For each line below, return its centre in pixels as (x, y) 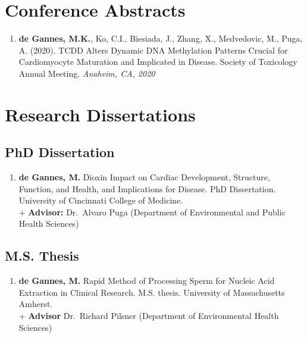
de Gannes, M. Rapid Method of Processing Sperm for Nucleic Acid (147, 281)
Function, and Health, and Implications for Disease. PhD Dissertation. (147, 188)
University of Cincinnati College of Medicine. (101, 200)
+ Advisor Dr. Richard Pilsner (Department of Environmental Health (149, 316)
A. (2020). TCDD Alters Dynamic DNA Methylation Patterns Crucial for (153, 50)
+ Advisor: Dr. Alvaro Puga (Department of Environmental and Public (152, 212)
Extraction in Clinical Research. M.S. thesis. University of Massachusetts (152, 292)
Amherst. (36, 304)
